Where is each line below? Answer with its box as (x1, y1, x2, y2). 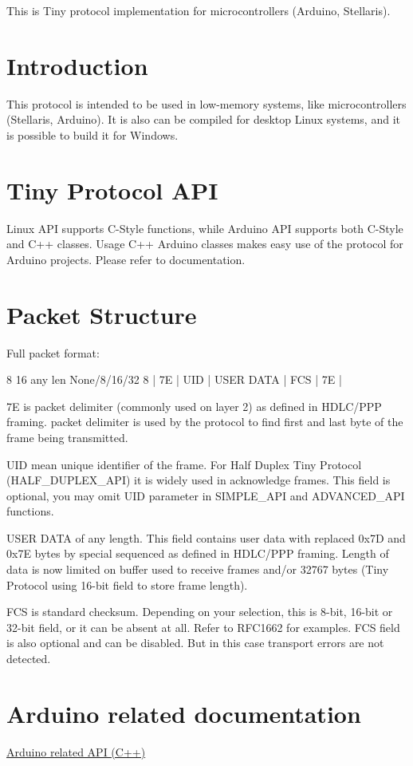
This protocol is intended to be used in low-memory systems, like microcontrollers (6, 95, 407, 112)
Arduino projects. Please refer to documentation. (6, 251, 246, 267)
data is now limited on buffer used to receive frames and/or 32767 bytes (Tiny (6, 561, 389, 578)
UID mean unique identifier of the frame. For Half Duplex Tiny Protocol (6, 456, 362, 472)
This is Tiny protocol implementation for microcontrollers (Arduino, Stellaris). (6, 2, 391, 18)
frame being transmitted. (6, 428, 128, 445)
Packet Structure (6, 298, 197, 330)
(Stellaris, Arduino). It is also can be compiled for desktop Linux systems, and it (6, 111, 400, 128)
